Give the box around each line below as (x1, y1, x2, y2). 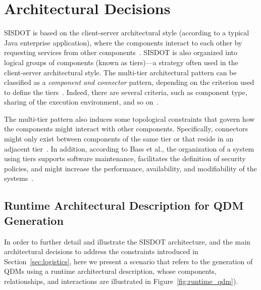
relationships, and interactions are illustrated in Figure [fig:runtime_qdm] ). (4, 276, 238, 286)
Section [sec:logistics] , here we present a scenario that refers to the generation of (4, 256, 253, 266)
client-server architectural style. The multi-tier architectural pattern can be (4, 67, 237, 77)
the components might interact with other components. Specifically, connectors (4, 123, 248, 134)
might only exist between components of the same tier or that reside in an (4, 133, 234, 144)
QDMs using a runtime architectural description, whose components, (4, 266, 217, 276)
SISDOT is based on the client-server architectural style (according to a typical (4, 27, 249, 38)
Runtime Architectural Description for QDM (4, 198, 244, 213)
